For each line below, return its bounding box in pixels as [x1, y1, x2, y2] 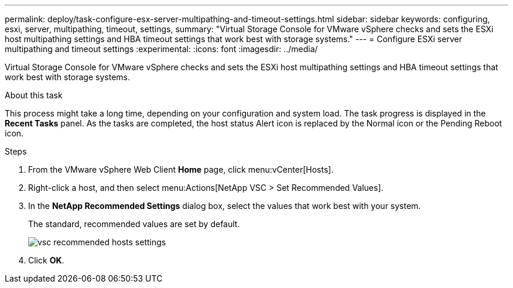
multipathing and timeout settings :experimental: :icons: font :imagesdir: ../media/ [5, 44, 318, 54]
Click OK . [28, 255, 64, 265]
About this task [5, 90, 63, 100]
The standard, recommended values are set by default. [28, 219, 240, 229]
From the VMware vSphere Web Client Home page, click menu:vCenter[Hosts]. [28, 164, 334, 174]
